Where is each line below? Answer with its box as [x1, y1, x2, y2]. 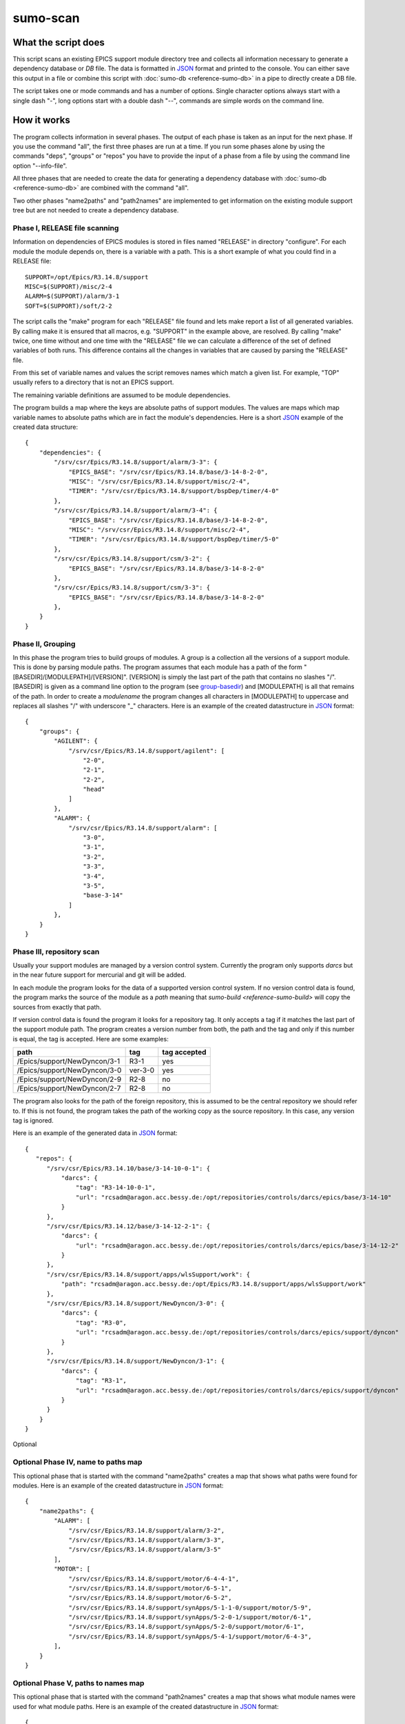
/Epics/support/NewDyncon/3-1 [17, 1056, 121, 1066]
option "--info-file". [12, 161, 67, 170]
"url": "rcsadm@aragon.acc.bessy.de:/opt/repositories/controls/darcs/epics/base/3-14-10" [76, 1193, 392, 1201]
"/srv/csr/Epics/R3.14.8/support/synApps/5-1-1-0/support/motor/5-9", [68, 1603, 312, 1612]
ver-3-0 [129, 1065, 155, 1075]
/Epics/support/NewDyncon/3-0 [17, 1065, 122, 1075]
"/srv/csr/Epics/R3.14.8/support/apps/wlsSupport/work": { [46, 1270, 251, 1279]
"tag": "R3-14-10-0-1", [76, 1183, 156, 1192]
